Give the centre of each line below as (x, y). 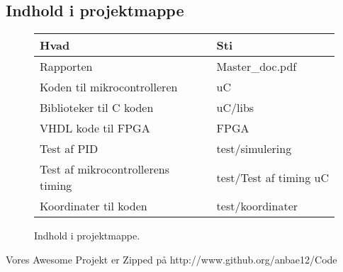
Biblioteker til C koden (97, 108)
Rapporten (66, 67)
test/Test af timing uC (272, 177)
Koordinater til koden (94, 206)
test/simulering (254, 149)
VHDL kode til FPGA (95, 128)
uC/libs (235, 108)
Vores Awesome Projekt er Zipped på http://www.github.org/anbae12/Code (171, 259)
